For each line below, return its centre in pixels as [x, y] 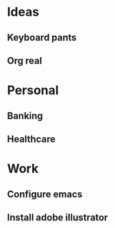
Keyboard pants [42, 38]
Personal [33, 91]
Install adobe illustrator [57, 217]
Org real [25, 60]
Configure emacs [45, 194]
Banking [25, 115]
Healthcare [31, 139]
